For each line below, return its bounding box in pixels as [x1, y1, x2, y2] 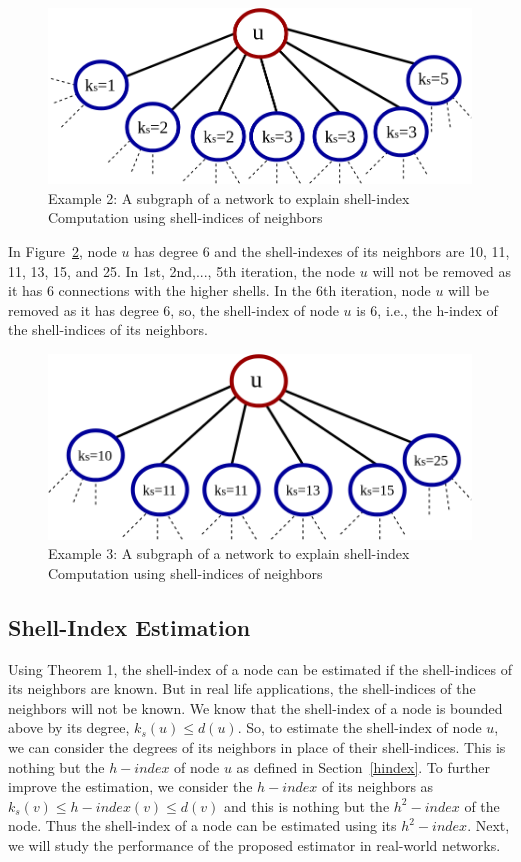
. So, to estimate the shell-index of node [237, 717, 482, 738]
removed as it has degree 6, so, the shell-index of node [8, 299, 339, 320]
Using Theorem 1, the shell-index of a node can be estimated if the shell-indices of [8, 658, 512, 679]
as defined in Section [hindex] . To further [236, 756, 490, 777]
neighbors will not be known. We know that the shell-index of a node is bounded [8, 697, 503, 718]
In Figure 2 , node [8, 240, 117, 261]
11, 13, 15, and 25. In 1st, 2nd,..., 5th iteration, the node [8, 260, 356, 281]
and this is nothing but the [224, 795, 390, 816]
